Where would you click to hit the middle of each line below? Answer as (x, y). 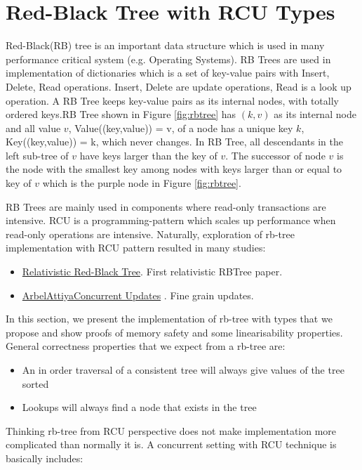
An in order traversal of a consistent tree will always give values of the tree (183, 370)
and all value (33, 128)
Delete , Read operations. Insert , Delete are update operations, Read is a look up (179, 86)
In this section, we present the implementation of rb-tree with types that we (169, 319)
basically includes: (45, 458)
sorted (35, 383)
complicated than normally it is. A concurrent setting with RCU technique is (171, 444)
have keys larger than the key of (148, 155)
